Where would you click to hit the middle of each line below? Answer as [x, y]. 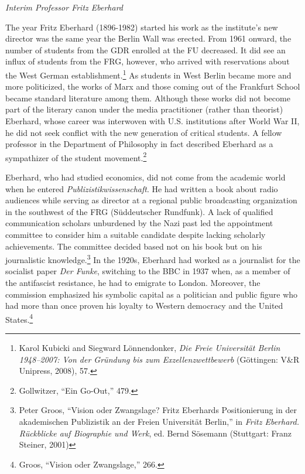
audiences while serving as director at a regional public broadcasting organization [151, 200]
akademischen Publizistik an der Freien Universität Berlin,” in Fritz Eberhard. [159, 422]
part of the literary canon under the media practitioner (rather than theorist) [144, 109]
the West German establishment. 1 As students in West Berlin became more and [148, 74]
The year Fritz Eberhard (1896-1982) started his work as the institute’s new [142, 27]
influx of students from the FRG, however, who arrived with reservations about [148, 61]
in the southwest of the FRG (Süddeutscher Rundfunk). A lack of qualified [139, 211]
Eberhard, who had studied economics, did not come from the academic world [145, 177]
